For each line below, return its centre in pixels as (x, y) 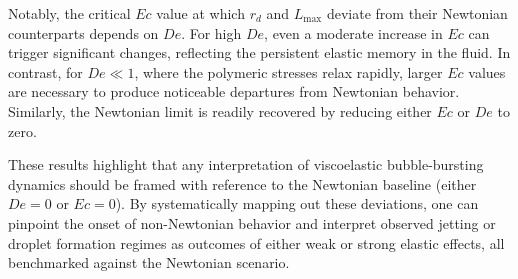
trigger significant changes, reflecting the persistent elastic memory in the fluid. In (259, 52)
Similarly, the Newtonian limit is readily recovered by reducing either (220, 110)
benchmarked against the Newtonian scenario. (149, 262)
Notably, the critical (69, 13)
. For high (211, 32)
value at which (200, 13)
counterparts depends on (83, 32)
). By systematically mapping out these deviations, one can (297, 203)
